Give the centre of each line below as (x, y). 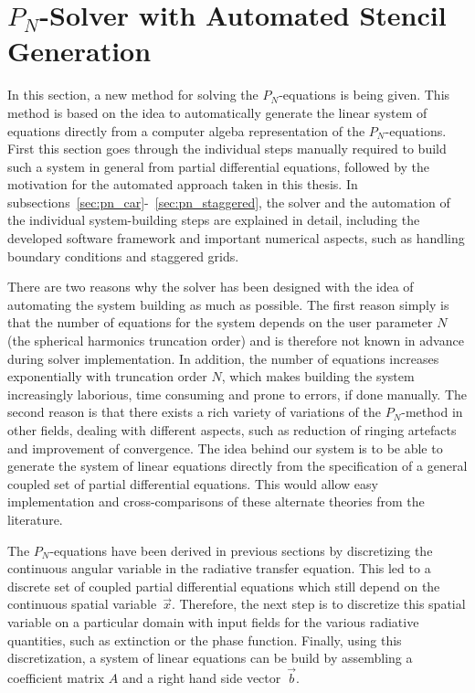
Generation (79, 51)
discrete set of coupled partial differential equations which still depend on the (224, 586)
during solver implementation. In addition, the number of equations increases (223, 358)
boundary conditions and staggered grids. (123, 256)
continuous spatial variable (82, 604)
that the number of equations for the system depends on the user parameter (220, 322)
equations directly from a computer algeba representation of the (186, 130)
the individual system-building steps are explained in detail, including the (214, 220)
